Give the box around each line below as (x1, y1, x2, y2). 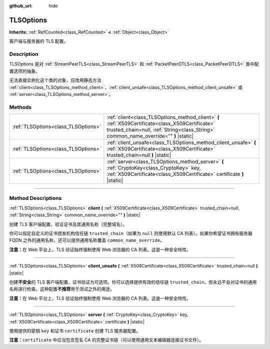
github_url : (9, 3, 32, 8)
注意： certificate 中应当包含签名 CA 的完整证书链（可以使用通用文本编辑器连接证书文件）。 (9, 337, 204, 343)
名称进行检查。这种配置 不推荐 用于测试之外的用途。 (9, 286, 114, 292)
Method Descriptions (9, 194, 62, 201)
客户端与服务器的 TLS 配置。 (9, 38, 68, 44)
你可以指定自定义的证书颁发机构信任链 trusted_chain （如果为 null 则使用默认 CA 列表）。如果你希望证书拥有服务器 (9, 230, 252, 236)
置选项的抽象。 (9, 68, 40, 74)
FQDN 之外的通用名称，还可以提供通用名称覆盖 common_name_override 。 (9, 237, 165, 243)
